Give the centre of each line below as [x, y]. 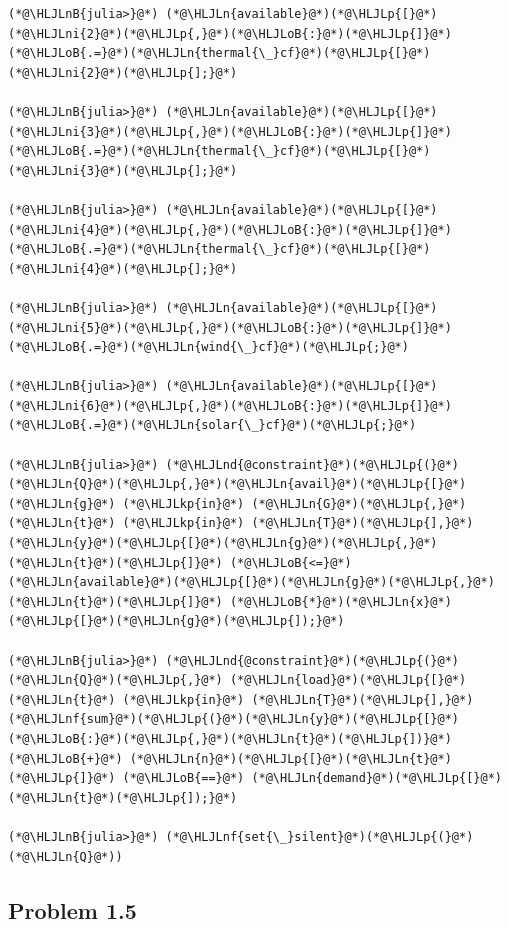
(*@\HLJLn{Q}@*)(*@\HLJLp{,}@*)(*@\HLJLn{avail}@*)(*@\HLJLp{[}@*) [237, 484]
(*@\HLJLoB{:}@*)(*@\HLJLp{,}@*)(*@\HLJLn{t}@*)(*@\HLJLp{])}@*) [230, 738]
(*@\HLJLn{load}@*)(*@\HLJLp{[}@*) [348, 680]
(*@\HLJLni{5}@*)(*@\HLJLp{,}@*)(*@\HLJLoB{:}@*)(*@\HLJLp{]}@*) [230, 327]
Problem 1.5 [72, 909]
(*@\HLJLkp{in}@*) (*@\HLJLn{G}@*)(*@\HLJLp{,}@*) [294, 503]
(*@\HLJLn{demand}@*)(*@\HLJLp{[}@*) [376, 778]
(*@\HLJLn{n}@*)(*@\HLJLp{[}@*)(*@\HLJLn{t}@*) [290, 758]
